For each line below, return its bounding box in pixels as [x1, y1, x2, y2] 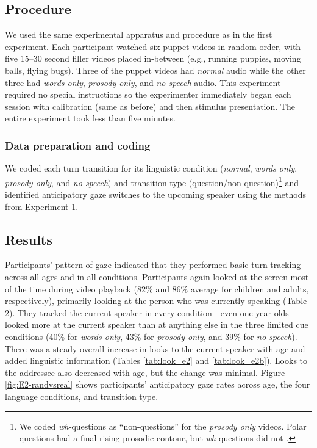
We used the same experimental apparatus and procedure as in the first [5, 28, 272, 41]
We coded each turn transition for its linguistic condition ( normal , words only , [5, 162, 297, 175]
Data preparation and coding [5, 137, 151, 153]
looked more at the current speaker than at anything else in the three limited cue [5, 318, 308, 331]
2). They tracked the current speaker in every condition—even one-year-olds [5, 306, 289, 319]
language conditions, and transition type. [5, 389, 158, 402]
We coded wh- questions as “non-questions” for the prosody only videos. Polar [19, 419, 307, 432]
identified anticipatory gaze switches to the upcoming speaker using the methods [5, 188, 306, 201]
